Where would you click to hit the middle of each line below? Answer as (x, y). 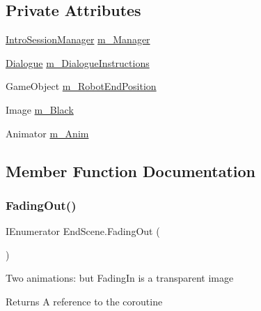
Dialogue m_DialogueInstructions (78, 62)
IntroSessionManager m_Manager (78, 39)
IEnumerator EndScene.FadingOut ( (83, 231)
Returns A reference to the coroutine (84, 301)
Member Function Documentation (131, 170)
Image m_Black (40, 109)
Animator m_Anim (47, 133)
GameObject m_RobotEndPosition (81, 86)
